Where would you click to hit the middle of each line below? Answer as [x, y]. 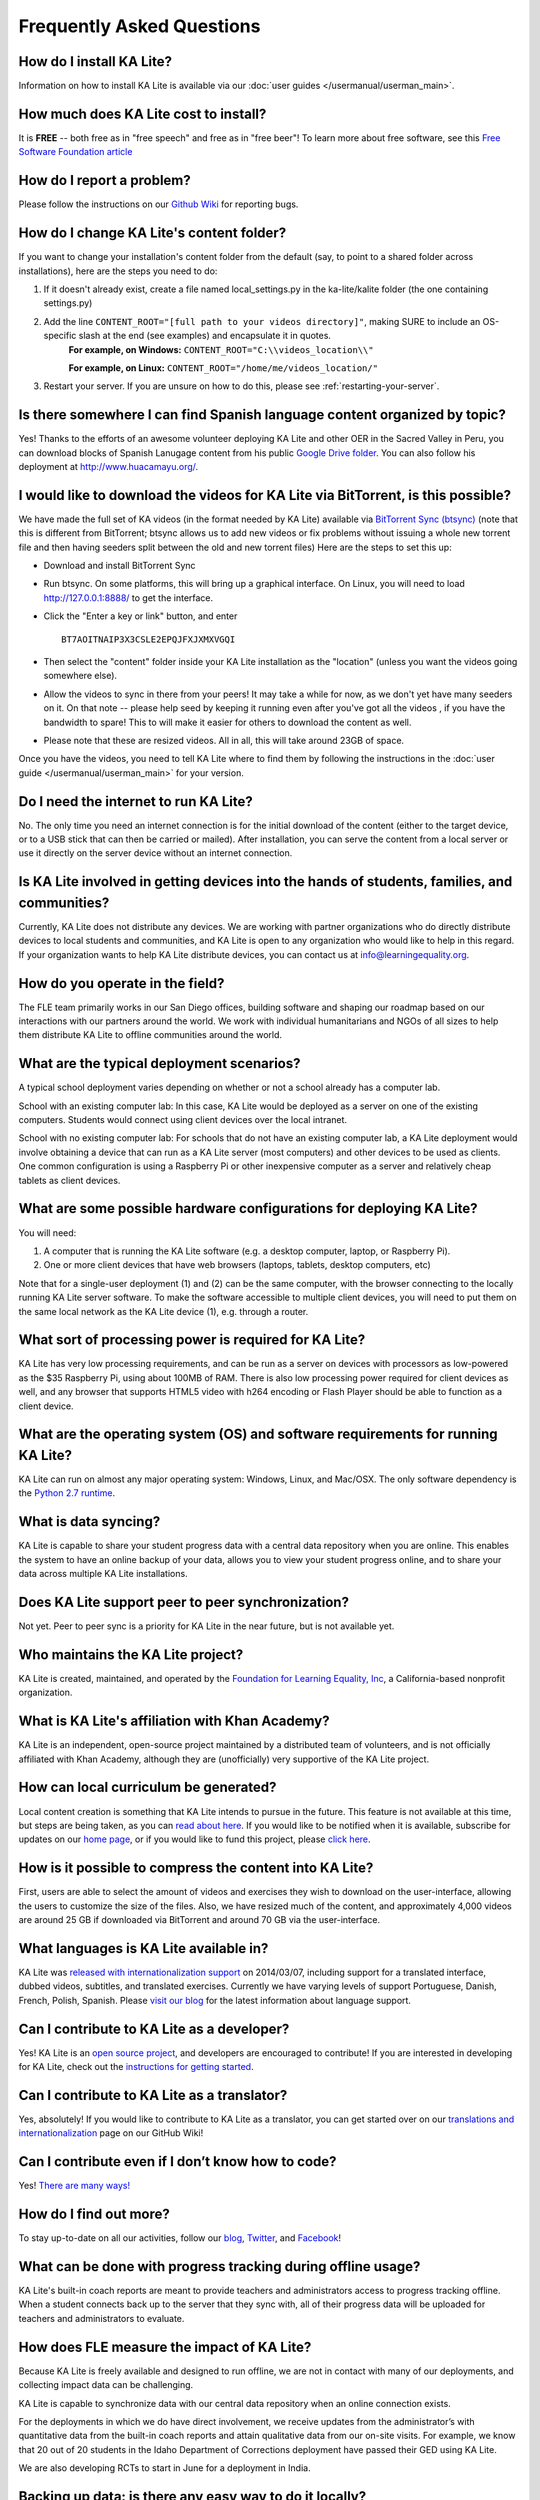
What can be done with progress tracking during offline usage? [219, 2266]
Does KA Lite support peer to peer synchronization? [184, 1601]
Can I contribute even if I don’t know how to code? [177, 2161]
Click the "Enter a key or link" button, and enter [140, 616]
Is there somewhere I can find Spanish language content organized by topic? [262, 415]
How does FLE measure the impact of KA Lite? [165, 2346]
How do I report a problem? [105, 180]
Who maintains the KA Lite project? [131, 1654]
